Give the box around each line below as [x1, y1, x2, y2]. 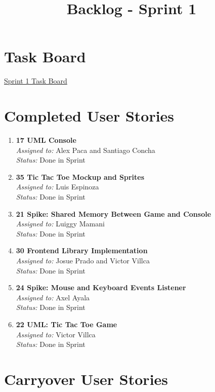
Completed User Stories [4, 105, 175, 126]
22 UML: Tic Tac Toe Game [16, 319, 117, 329]
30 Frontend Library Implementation [16, 245, 148, 256]
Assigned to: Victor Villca [16, 329, 96, 339]
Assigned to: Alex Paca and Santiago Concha [16, 144, 155, 155]
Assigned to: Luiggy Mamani [16, 218, 105, 229]
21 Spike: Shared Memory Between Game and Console [16, 208, 211, 219]
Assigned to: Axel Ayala [16, 292, 90, 302]
